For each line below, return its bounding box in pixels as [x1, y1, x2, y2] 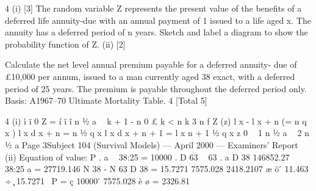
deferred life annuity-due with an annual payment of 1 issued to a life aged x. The [5, 13, 311, 26]
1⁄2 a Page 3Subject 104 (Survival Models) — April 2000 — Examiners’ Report [5, 138, 298, 151]
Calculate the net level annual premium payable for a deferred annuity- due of [5, 58, 297, 71]
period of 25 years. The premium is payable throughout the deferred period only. [5, 82, 307, 95]
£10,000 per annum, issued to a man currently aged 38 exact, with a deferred [5, 70, 295, 82]
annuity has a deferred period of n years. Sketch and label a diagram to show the [5, 26, 308, 38]
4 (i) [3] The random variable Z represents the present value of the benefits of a [5, 2, 302, 14]
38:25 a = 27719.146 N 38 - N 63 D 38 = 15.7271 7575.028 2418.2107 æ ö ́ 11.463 [5, 162, 309, 175]
